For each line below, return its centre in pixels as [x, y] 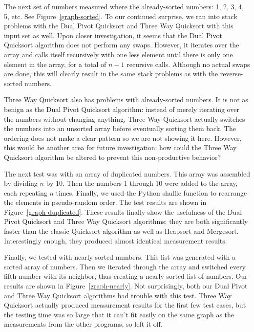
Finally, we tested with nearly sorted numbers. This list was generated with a [120, 257]
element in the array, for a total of [55, 64]
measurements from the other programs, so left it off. [83, 324]
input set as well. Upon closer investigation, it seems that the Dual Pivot [113, 35]
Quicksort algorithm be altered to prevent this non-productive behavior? [113, 157]
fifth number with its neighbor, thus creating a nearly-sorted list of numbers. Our [126, 276]
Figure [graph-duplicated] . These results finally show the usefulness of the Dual [123, 211]
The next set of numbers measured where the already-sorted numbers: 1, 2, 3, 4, [124, 6]
